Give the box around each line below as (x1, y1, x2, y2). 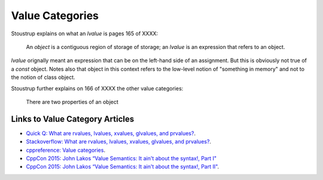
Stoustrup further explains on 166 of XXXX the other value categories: (11, 84, 184, 92)
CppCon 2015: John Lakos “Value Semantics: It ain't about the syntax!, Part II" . (26, 163, 220, 170)
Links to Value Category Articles (11, 114, 135, 124)
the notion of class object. (11, 74, 75, 81)
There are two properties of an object (26, 98, 119, 105)
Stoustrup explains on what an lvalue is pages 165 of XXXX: (11, 30, 159, 37)
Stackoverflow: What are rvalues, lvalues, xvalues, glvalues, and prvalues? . (26, 138, 212, 145)
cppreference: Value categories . (26, 147, 106, 154)
